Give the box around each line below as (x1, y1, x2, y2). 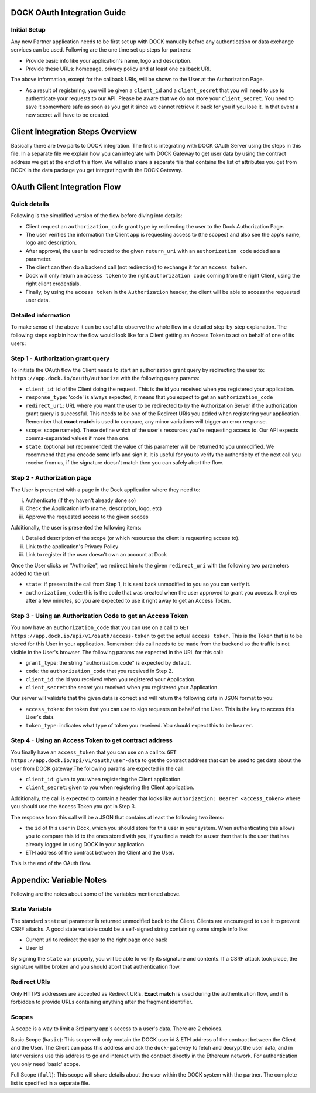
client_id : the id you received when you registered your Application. (25, 675, 196, 682)
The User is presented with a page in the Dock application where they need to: (11, 486, 201, 493)
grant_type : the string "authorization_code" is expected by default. (25, 659, 191, 666)
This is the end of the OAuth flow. (11, 860, 92, 867)
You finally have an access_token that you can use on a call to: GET (11, 749, 177, 756)
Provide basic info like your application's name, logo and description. (25, 57, 192, 64)
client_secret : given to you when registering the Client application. (25, 784, 194, 791)
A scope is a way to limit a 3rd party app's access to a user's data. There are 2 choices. (11, 1025, 223, 1032)
